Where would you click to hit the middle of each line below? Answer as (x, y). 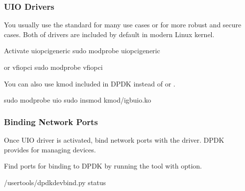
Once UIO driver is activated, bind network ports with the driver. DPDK (114, 140)
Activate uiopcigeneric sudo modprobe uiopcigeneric (82, 51)
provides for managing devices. (50, 149)
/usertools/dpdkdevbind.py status (55, 182)
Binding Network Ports (51, 121)
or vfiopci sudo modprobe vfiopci (53, 67)
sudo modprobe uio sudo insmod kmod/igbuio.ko (78, 100)
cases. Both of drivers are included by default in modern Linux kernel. (109, 34)
